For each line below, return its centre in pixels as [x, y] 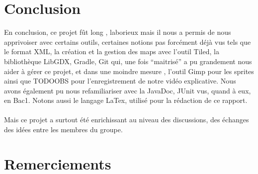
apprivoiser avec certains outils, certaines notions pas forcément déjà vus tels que [128, 42]
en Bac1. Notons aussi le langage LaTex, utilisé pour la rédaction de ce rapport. [126, 100]
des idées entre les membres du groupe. [63, 130]
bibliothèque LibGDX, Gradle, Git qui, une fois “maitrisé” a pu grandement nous [128, 61]
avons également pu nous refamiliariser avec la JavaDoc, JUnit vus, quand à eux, [128, 90]
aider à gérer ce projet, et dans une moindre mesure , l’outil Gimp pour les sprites [129, 71]
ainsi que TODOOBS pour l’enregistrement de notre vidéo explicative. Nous [120, 81]
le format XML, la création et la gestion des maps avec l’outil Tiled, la [112, 51]
